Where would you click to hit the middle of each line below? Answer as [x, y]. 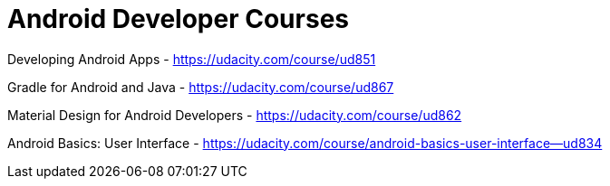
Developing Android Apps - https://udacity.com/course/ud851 [192, 59]
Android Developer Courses [178, 19]
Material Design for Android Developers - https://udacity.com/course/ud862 [235, 115]
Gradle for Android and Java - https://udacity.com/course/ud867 [201, 87]
